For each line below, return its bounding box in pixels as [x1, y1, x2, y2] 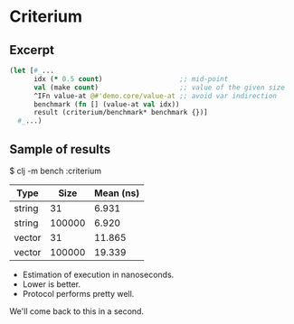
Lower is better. [22, 278, 81, 290]
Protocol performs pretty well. [22, 288, 135, 299]
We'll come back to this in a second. [9, 305, 145, 317]
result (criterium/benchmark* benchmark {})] [33, 108, 208, 117]
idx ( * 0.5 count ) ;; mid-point [33, 74, 229, 83]
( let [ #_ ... [9, 66, 54, 75]
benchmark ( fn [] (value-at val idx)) [33, 99, 180, 109]
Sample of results [9, 142, 111, 157]
